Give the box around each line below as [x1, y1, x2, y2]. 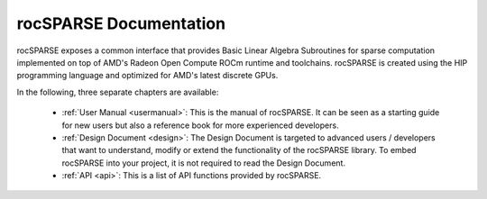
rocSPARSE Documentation [16, 14, 225, 33]
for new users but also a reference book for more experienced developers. [61, 120, 339, 131]
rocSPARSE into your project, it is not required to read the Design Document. [61, 158, 346, 168]
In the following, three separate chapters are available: [16, 86, 219, 97]
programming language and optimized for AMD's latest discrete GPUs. [16, 70, 279, 81]
